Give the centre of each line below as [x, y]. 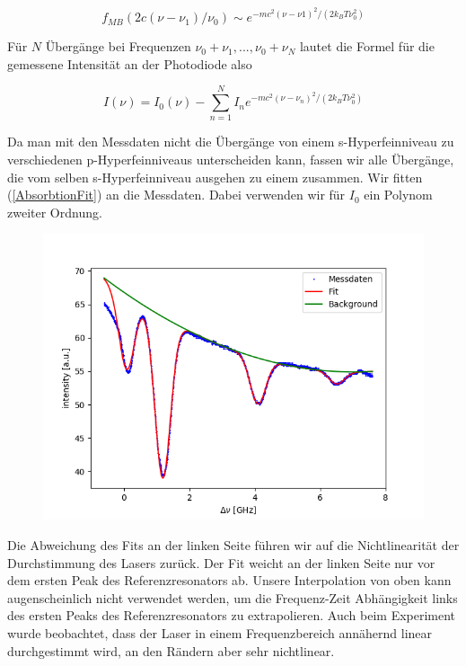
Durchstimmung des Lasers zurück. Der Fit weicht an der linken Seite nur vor [221, 562]
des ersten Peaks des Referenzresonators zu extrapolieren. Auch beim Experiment [232, 615]
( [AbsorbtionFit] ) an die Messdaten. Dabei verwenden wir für [176, 195]
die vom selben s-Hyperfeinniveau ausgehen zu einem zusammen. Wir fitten [215, 177]
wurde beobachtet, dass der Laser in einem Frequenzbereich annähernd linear [220, 632]
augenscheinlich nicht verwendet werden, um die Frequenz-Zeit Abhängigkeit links [233, 597]
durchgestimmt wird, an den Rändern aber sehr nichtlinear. [171, 650]
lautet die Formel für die [367, 46]
